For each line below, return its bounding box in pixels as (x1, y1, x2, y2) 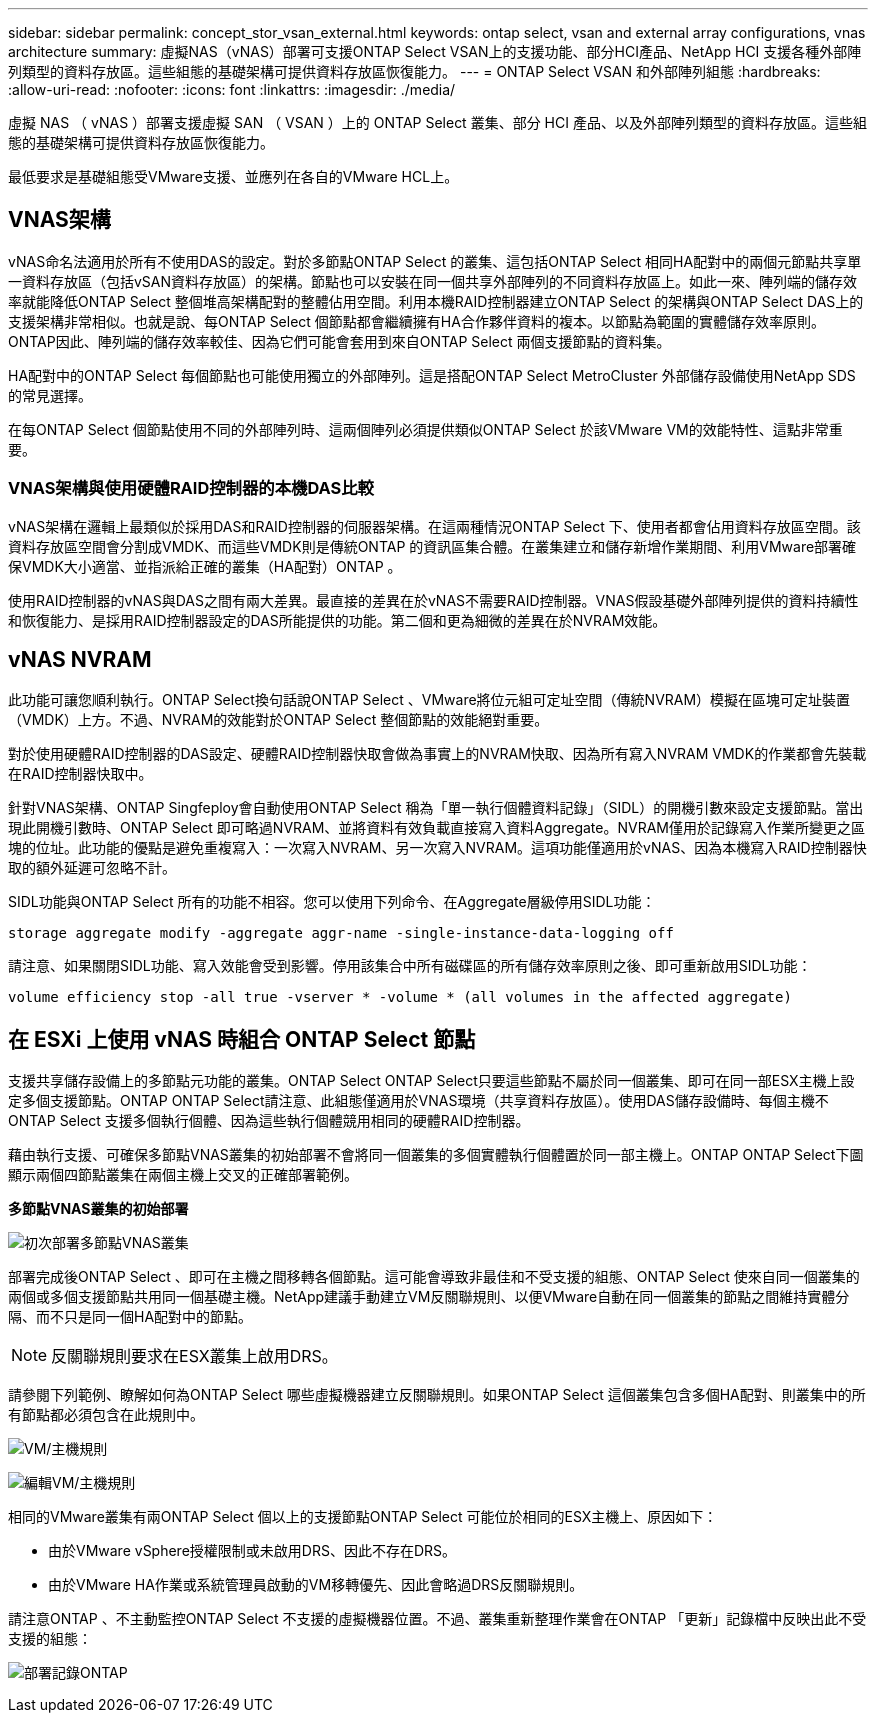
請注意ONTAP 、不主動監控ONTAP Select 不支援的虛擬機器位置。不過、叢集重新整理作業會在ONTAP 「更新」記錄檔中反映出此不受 (8, 1610, 867, 1628)
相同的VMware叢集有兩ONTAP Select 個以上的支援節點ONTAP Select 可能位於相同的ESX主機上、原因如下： (8, 1508, 718, 1526)
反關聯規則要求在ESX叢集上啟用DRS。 (51, 1346, 338, 1367)
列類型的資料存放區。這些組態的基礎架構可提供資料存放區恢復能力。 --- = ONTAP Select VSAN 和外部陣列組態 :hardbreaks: (8, 63, 821, 80)
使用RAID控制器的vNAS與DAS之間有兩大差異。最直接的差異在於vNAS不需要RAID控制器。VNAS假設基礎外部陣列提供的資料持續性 (8, 591, 859, 609)
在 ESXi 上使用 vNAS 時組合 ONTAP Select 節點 (8, 1026, 476, 1052)
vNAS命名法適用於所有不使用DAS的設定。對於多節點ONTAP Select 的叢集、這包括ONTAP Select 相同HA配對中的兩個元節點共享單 (8, 252, 862, 270)
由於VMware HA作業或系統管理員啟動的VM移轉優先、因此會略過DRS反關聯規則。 (48, 1576, 584, 1594)
